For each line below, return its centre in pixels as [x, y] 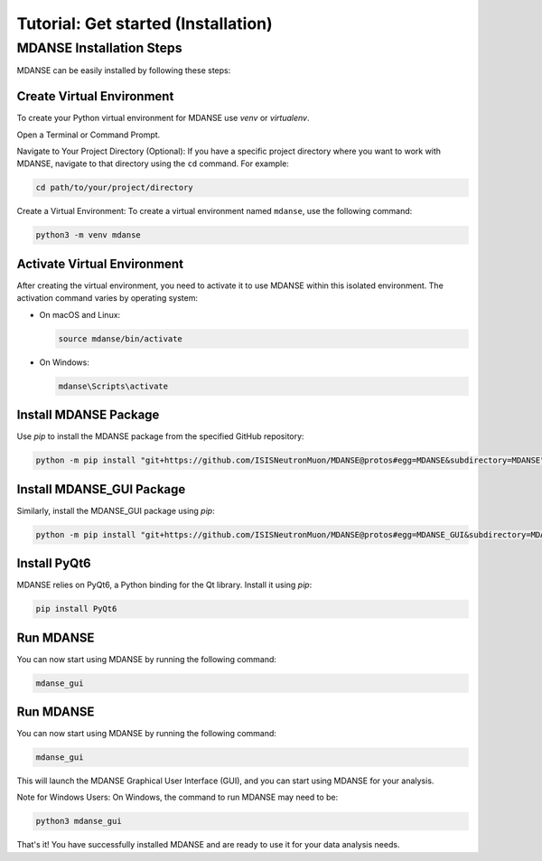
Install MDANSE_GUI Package [101, 489]
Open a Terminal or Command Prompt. [89, 135]
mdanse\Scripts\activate [113, 386]
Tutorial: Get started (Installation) [145, 23]
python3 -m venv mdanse [89, 235]
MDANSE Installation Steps [99, 48]
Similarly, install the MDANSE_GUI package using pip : [116, 510]
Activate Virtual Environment [100, 263]
